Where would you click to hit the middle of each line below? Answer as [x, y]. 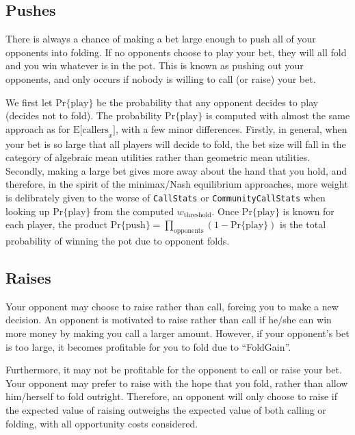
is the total [303, 224]
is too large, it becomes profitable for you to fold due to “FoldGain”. [148, 346]
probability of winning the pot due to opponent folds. [118, 240]
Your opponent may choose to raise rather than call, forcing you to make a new [172, 306]
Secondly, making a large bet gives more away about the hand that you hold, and [176, 170]
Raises [28, 277]
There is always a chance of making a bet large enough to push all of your [161, 39]
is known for [308, 211]
